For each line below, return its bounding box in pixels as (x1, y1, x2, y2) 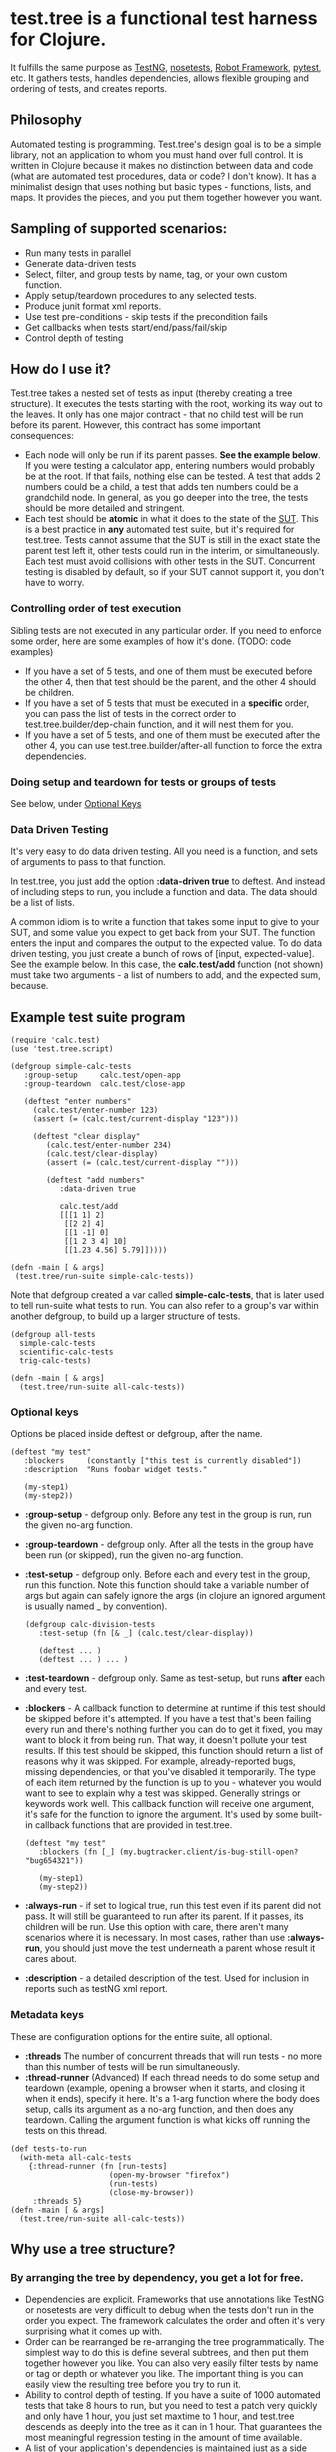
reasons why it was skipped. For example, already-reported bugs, (24, 1755, 297, 1767)
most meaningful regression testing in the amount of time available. (24, 2432, 303, 2444)
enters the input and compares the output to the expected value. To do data (10, 937, 323, 949)
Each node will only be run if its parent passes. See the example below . (24, 449, 321, 461)
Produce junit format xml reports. (24, 300, 162, 312)
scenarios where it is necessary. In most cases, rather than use (24, 1932, 286, 1944)
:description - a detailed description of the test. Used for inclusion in (24, 1972, 310, 1984)
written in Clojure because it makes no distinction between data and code (10, 159, 314, 171)
